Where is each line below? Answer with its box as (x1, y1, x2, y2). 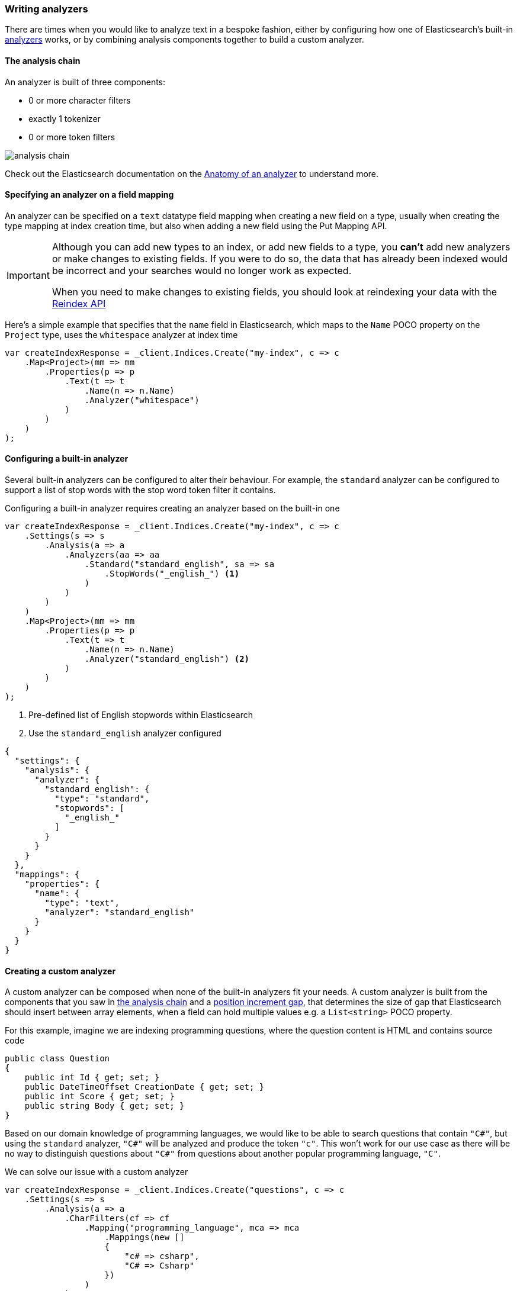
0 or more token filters (28, 131, 115, 142)
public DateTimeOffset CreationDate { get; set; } (24, 1082, 265, 1092)
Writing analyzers (5, 3, 88, 15)
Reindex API (52, 297, 106, 310)
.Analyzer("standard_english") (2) (84, 654, 250, 664)
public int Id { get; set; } (24, 1073, 160, 1083)
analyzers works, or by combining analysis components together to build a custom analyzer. (5, 34, 364, 45)
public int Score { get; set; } (24, 1092, 175, 1102)
